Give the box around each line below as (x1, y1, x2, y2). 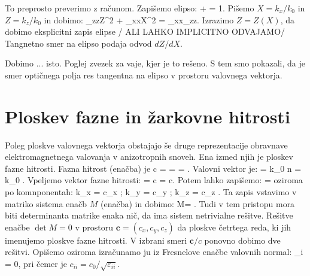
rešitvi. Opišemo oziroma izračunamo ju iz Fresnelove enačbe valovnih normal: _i (5, 245, 303, 258)
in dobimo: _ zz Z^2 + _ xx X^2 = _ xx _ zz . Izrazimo (44, 13, 234, 26)
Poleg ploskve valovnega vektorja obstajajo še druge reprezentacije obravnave (5, 138, 288, 151)
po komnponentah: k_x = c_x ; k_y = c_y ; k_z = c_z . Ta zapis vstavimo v (5, 186, 297, 198)
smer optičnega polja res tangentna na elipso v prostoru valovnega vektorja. (5, 68, 282, 81)
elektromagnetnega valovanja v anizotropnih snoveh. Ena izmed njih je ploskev (5, 150, 293, 163)
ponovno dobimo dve (204, 233, 281, 246)
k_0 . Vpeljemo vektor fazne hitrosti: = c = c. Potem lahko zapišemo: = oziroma (5, 174, 303, 186)
